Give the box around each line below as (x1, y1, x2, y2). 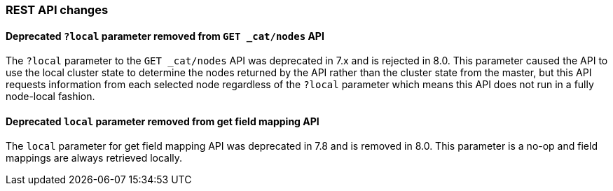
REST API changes (6, 3, 109, 17)
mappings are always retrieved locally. (6, 152, 183, 164)
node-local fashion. (6, 90, 95, 103)
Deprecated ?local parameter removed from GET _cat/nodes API (6, 29, 324, 42)
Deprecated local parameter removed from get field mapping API (6, 115, 319, 127)
